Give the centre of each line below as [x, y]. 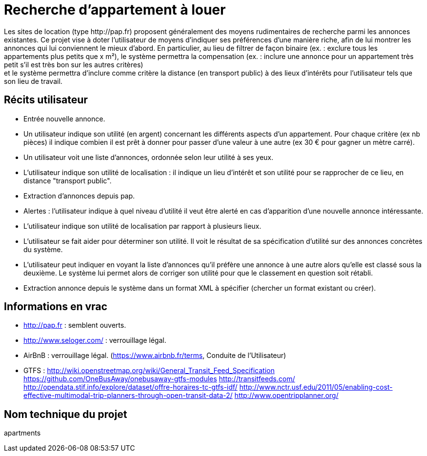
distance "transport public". [68, 180]
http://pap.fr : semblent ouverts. [75, 325]
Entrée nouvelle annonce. [64, 119]
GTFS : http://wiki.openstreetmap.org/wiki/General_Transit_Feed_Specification [149, 371]
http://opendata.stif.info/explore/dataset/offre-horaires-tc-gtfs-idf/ [131, 387]
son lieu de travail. [33, 81]
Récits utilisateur [46, 100]
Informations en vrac [56, 307]
